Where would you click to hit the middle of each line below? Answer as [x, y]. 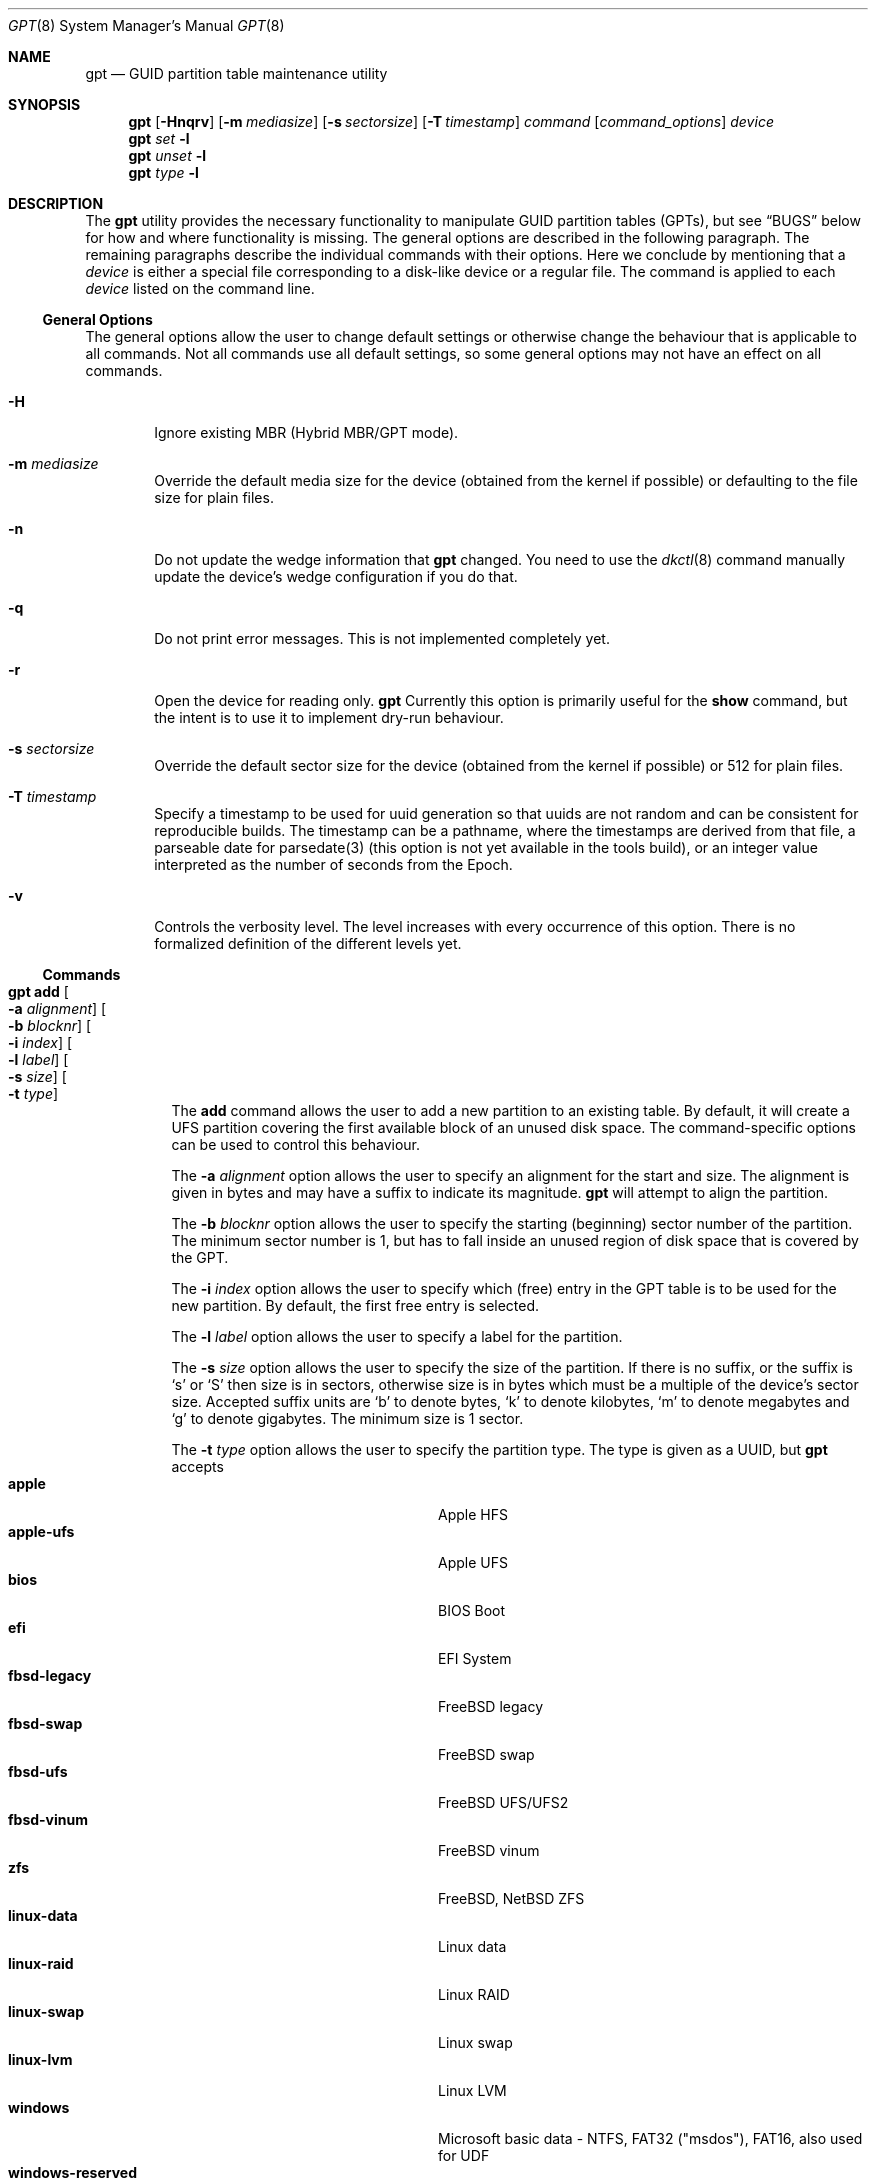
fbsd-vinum [48, 1819]
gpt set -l [159, 138]
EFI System [475, 1658]
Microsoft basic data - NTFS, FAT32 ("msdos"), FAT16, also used [650, 2138]
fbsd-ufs [38, 1771]
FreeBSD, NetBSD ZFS [511, 1898]
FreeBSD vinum [489, 1850]
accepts [197, 1466]
